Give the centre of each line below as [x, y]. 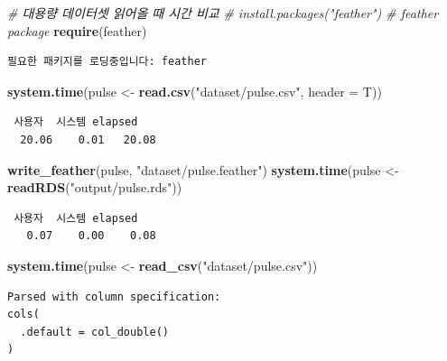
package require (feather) [77, 30]
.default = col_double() [94, 332]
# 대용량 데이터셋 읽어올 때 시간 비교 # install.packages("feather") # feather [223, 13]
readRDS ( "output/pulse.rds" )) [95, 187]
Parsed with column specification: [114, 296]
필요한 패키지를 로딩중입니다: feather [107, 62]
